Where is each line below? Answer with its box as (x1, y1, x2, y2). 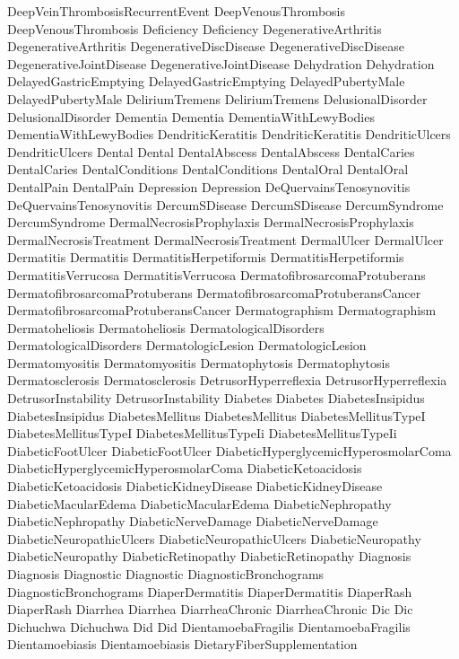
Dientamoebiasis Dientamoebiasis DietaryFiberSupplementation (7, 635, 358, 654)
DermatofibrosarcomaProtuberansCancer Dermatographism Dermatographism (7, 301, 437, 320)
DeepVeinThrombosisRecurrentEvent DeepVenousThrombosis (7, 2, 345, 20)
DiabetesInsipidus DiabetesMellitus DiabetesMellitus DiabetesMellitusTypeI (7, 406, 426, 425)
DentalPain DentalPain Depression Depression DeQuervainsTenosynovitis (7, 177, 411, 196)
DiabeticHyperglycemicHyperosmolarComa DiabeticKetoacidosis (7, 459, 362, 478)
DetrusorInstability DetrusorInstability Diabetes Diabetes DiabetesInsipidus (7, 389, 425, 408)
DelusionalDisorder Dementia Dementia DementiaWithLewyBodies (7, 107, 375, 126)
